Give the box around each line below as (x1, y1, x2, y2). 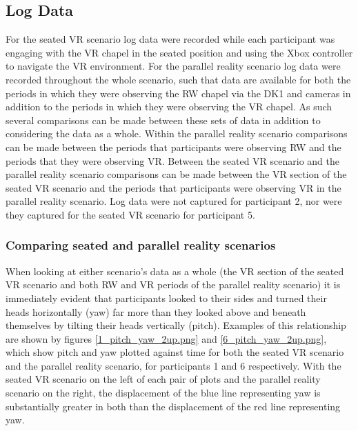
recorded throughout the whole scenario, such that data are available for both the (6, 72, 351, 86)
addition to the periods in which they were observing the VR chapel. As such (6, 99, 332, 114)
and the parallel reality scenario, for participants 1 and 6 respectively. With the (6, 358, 341, 372)
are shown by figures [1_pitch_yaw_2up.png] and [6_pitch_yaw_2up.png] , (6, 331, 327, 345)
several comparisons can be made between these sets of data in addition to (6, 112, 321, 127)
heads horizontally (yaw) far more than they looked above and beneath (6, 304, 306, 319)
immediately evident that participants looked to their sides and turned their (6, 290, 327, 305)
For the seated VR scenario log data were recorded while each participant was (6, 32, 335, 46)
